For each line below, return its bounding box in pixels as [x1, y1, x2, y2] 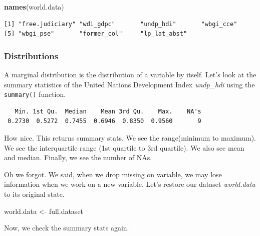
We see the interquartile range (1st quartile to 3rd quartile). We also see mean [4, 142, 244, 153]
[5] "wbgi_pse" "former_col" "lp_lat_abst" [4, 30, 187, 38]
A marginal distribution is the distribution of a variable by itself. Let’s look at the [4, 69, 256, 79]
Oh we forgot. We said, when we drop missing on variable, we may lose [4, 169, 222, 179]
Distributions [4, 49, 59, 62]
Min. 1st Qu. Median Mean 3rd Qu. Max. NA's [15, 107, 201, 115]
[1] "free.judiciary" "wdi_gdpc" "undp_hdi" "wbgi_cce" [4, 20, 237, 28]
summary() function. [4, 89, 66, 99]
